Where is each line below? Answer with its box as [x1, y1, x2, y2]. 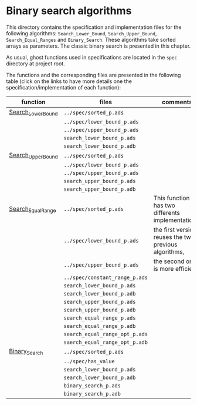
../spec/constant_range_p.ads [63, 274, 148, 281]
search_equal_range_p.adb [63, 323, 136, 330]
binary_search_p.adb [63, 390, 121, 397]
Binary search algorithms [6, 4, 132, 18]
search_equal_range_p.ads [63, 315, 136, 321]
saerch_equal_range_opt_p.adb [63, 339, 148, 346]
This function [153, 194, 190, 203]
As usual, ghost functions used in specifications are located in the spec [6, 54, 178, 61]
